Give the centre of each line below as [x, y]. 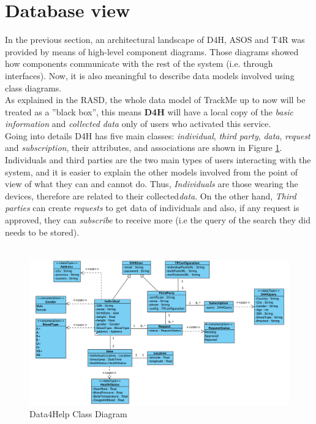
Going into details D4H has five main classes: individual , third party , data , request [158, 135]
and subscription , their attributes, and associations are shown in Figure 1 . [144, 148]
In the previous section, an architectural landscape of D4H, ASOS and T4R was [155, 40]
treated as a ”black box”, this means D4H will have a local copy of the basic [149, 111]
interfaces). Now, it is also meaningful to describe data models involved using [150, 75]
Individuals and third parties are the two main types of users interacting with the [158, 160]
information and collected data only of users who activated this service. [138, 124]
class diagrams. [33, 87]
